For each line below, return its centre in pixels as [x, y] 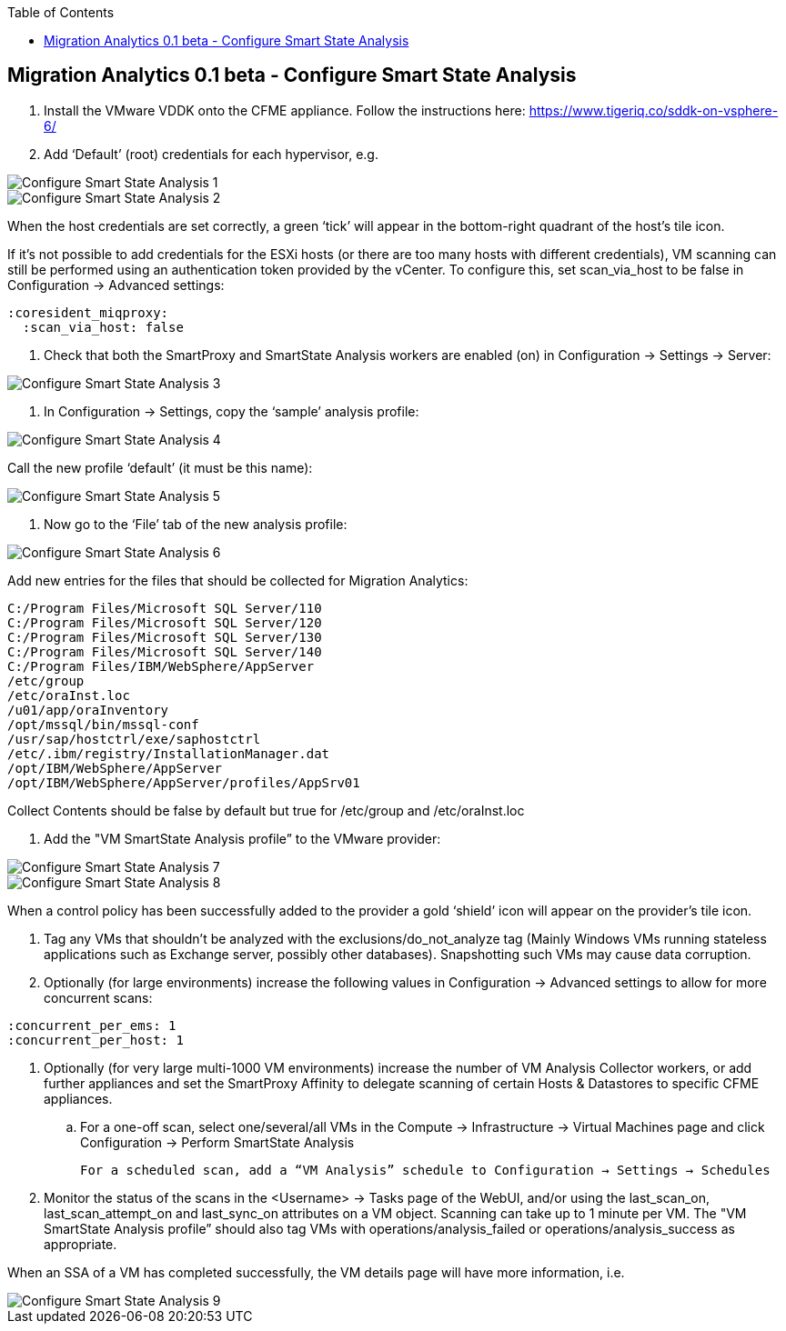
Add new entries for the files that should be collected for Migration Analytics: [238, 580]
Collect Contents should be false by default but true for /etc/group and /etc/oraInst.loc [266, 810]
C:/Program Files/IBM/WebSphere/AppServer [161, 666]
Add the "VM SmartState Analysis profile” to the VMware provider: [242, 838]
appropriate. [81, 1244]
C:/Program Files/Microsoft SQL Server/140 [165, 651]
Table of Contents [61, 12]
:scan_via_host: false [103, 327]
